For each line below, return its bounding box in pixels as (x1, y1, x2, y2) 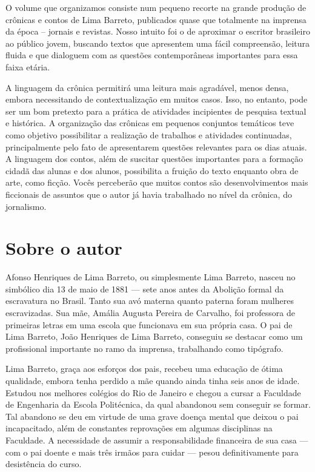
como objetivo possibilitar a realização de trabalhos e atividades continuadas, (5, 128, 292, 141)
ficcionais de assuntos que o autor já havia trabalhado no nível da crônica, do (5, 187, 292, 200)
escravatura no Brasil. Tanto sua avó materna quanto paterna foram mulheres (5, 294, 294, 307)
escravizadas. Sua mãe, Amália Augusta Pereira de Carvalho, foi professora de (5, 306, 295, 319)
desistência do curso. (5, 457, 82, 470)
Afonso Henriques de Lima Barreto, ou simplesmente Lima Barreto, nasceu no (5, 271, 296, 283)
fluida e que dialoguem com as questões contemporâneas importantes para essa (5, 49, 298, 61)
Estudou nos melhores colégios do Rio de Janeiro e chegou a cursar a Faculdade (5, 386, 301, 399)
